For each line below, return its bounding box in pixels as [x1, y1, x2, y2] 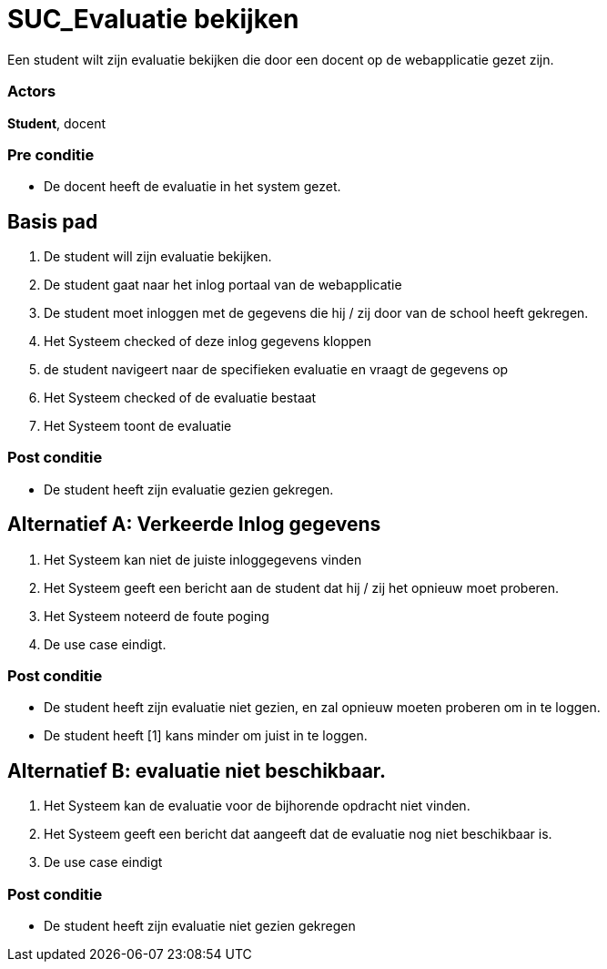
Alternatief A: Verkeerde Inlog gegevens [7, 513, 381, 536]
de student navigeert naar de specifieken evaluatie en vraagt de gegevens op [44, 362, 509, 378]
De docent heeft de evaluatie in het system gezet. [44, 178, 341, 195]
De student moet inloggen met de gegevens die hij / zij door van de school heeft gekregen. [44, 305, 589, 321]
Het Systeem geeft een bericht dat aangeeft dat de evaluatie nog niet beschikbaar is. [44, 826, 552, 842]
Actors [7, 82, 56, 101]
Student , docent [7, 115, 106, 131]
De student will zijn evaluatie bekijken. [44, 249, 272, 265]
